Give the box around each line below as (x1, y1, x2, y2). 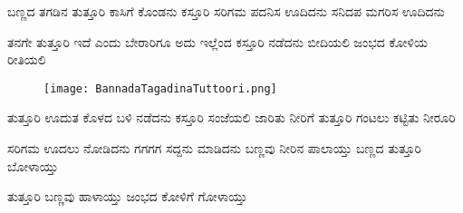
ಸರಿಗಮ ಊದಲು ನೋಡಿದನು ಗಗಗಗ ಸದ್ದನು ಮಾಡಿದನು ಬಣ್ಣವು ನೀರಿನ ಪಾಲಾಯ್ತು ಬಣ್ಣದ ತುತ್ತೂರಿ (7, 139, 421, 158)
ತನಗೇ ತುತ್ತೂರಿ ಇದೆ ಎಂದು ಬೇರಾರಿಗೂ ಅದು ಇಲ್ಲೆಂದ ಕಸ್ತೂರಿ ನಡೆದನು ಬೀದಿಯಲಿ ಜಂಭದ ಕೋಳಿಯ (7, 32, 428, 51)
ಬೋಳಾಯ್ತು (7, 156, 59, 175)
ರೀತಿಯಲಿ (7, 50, 46, 69)
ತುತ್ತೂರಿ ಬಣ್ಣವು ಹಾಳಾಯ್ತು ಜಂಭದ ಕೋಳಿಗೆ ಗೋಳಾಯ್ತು (7, 187, 247, 206)
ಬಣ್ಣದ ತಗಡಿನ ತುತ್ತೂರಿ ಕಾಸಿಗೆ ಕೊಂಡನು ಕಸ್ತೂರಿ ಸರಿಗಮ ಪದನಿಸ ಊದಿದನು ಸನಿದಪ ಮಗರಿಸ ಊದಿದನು (7, 2, 445, 20)
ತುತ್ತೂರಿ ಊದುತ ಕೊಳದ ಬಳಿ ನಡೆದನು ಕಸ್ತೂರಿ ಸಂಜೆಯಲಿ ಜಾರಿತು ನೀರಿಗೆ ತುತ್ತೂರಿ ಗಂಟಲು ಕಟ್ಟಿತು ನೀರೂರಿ (7, 108, 456, 127)
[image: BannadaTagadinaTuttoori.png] (43, 82, 277, 95)
